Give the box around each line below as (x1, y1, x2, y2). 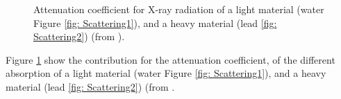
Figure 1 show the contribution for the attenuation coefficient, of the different (6, 52, 335, 66)
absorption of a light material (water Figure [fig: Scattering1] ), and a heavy (6, 66, 326, 80)
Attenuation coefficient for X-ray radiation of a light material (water (33, 2, 324, 16)
